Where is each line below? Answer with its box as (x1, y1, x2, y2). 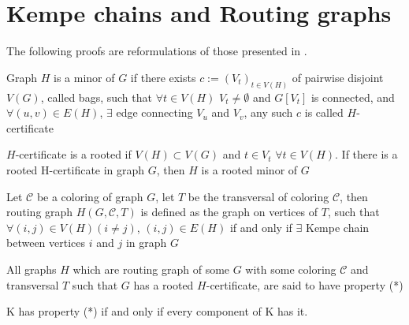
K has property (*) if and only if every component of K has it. (6, 303, 308, 319)
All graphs (6, 260, 57, 277)
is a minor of (54, 69, 115, 85)
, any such (244, 104, 293, 121)
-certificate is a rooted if (15, 146, 132, 162)
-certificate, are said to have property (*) (206, 276, 403, 293)
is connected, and (310, 88, 395, 105)
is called (304, 104, 344, 121)
